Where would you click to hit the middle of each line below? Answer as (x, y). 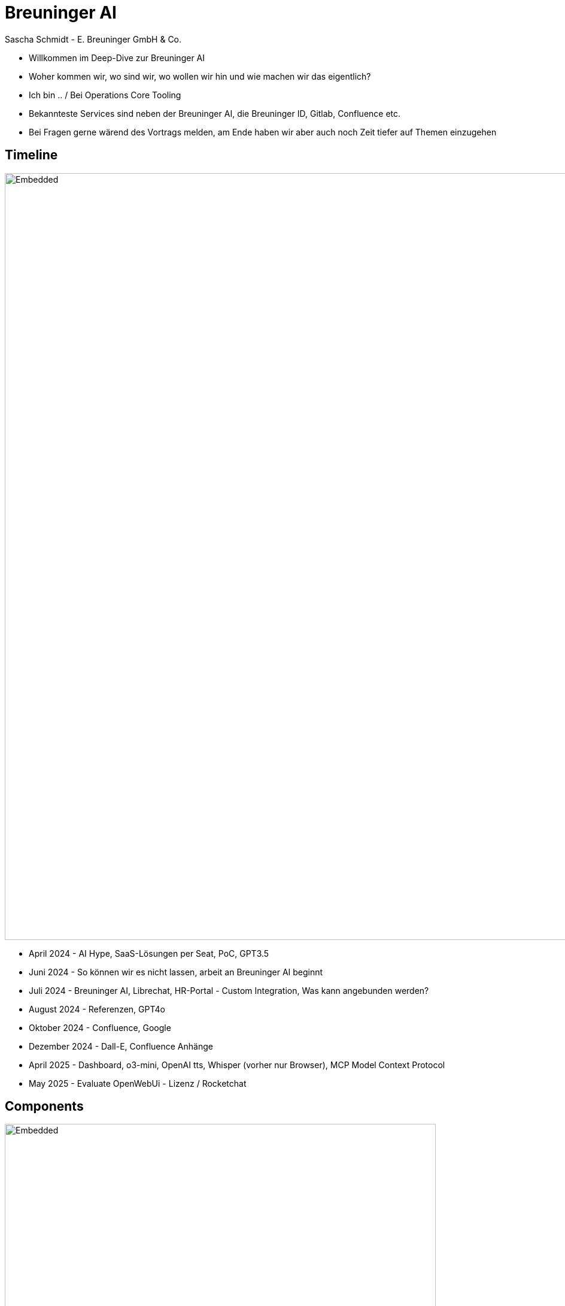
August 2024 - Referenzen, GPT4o (97, 1009)
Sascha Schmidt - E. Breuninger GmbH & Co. (93, 39)
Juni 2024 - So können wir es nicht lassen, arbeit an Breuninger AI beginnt (176, 972)
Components (44, 1107)
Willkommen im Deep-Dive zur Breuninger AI (117, 58)
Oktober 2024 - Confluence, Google (100, 1027)
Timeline (31, 155)
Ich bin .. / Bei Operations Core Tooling (105, 95)
